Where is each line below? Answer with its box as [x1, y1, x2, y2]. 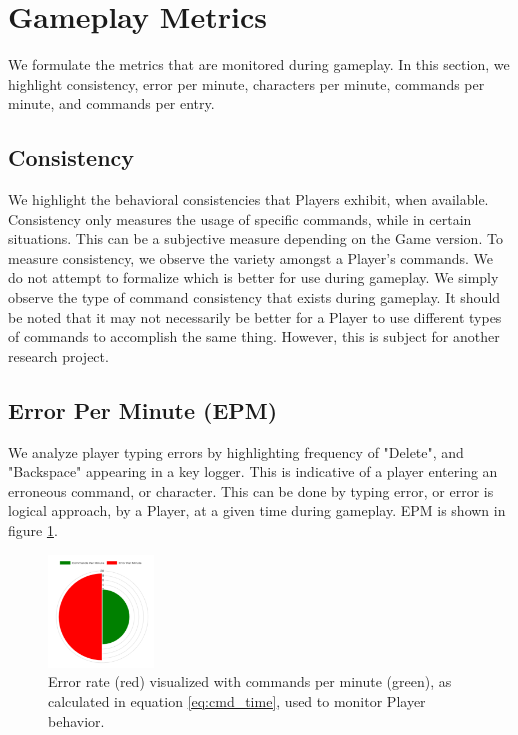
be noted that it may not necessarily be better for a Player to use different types [8, 306, 502, 327]
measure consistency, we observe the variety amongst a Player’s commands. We [8, 247, 493, 268]
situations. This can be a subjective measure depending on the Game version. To [8, 228, 503, 249]
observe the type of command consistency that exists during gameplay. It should [8, 287, 501, 308]
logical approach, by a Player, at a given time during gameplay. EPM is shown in [8, 500, 506, 521]
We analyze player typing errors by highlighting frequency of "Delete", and [8, 441, 464, 462]
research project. [8, 345, 109, 366]
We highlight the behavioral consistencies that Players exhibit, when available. [8, 189, 489, 210]
